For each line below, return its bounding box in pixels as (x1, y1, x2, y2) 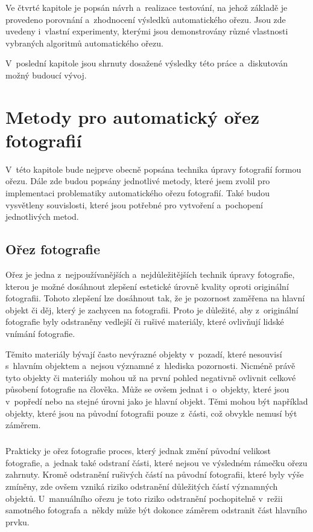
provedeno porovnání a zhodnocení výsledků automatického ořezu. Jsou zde (5, 13, 286, 25)
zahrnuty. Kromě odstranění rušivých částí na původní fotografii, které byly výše (5, 468, 304, 481)
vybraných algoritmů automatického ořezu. (5, 36, 163, 49)
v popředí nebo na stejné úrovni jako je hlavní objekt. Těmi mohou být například (5, 394, 308, 407)
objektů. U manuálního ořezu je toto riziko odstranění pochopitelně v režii (5, 492, 283, 504)
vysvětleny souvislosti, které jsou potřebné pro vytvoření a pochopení (5, 198, 263, 211)
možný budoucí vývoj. (5, 68, 87, 81)
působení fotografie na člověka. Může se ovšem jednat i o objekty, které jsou (5, 383, 289, 396)
